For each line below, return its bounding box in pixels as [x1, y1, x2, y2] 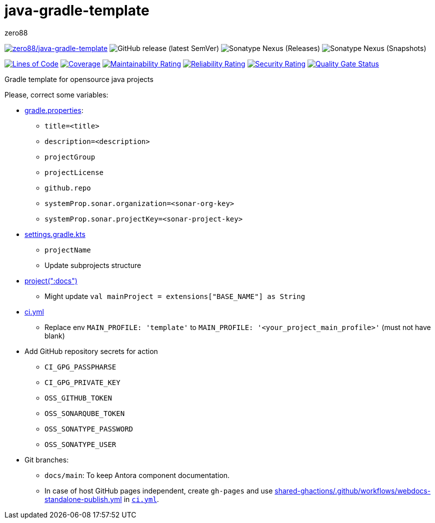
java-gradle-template [4, 2, 149, 19]
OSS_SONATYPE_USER [44, 440, 116, 448]
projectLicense [44, 168, 104, 176]
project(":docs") [24, 276, 77, 285]
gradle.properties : [24, 105, 83, 114]
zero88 [4, 28, 28, 37]
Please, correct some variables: [4, 90, 108, 99]
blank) [44, 331, 65, 340]
